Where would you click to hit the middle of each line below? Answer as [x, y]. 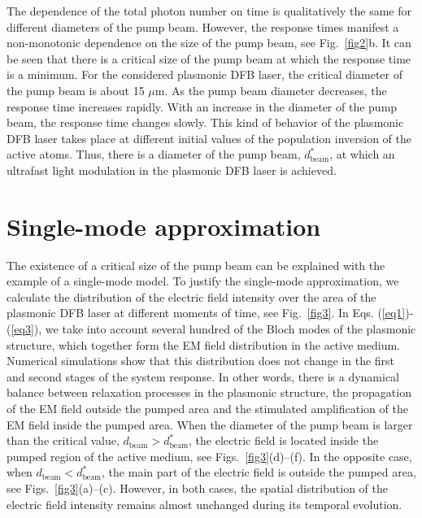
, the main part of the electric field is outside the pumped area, [259, 472]
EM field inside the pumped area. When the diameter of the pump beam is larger [210, 424]
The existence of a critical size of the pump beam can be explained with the [196, 265]
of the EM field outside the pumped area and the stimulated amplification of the [207, 408]
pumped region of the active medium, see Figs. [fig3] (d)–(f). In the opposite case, [209, 456]
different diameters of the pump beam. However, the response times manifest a [203, 26]
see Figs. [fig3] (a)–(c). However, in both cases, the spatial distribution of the [197, 488]
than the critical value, [63, 440]
